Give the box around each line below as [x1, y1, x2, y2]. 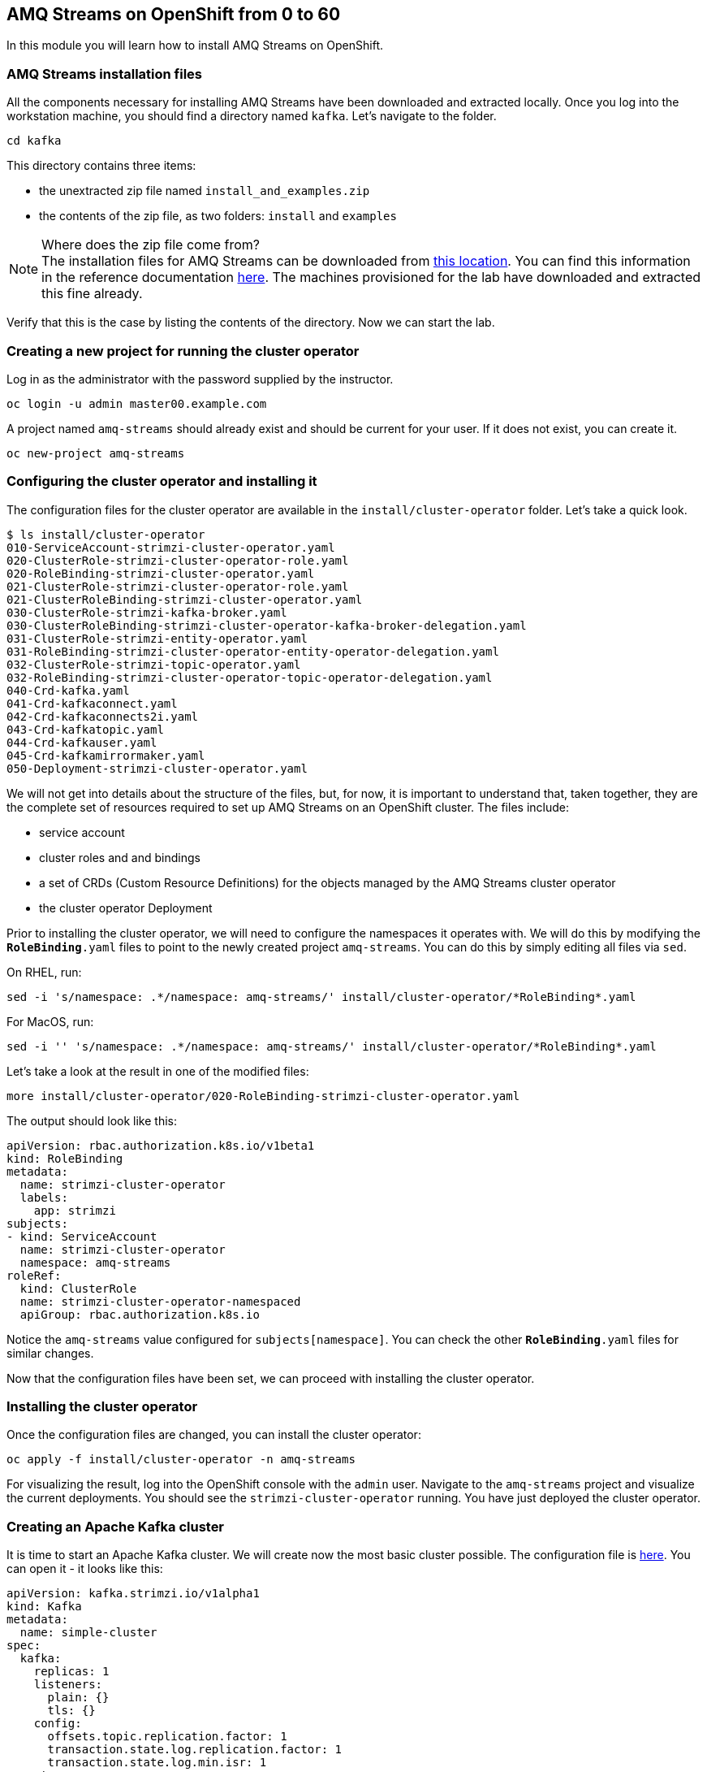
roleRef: [6, 1268, 62, 1282]
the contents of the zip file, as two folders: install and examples [39, 209, 397, 223]
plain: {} [47, 1691, 110, 1705]
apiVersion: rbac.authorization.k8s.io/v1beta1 [6, 1138, 315, 1152]
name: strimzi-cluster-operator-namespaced [19, 1294, 301, 1308]
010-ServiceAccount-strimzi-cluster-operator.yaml [6, 540, 335, 554]
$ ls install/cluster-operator [6, 527, 205, 541]
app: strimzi [33, 1203, 116, 1217]
